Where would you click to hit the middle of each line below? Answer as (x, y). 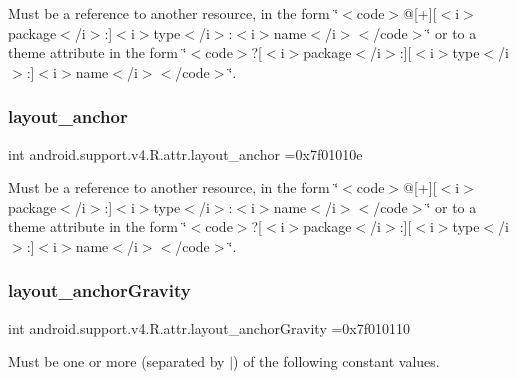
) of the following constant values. (336, 361)
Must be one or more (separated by (116, 361)
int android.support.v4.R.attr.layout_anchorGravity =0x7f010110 (209, 327)
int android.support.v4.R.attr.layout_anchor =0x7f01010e (185, 153)
